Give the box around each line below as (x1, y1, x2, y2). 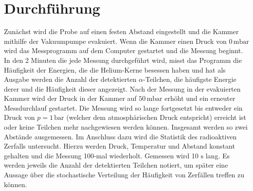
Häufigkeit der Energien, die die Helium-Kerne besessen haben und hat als (4, 64, 226, 75)
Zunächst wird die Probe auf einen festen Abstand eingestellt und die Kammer (4, 26, 239, 37)
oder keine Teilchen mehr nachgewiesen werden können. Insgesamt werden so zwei (4, 122, 248, 132)
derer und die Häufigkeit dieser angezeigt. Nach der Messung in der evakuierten (4, 83, 241, 94)
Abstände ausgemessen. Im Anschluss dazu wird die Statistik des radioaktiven (4, 131, 237, 141)
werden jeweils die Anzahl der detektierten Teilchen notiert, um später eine (4, 160, 228, 170)
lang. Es (205, 150, 230, 160)
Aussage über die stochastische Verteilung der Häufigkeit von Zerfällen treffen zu (4, 170, 245, 180)
